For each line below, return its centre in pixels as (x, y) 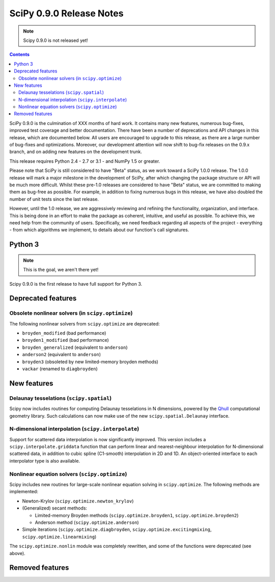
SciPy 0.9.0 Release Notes (66, 13)
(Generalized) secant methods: (55, 508)
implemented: (24, 492)
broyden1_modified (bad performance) (65, 340)
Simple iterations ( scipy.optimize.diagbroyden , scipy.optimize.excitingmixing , (117, 529)
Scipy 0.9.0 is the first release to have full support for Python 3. (76, 284)
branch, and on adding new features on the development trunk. (76, 152)
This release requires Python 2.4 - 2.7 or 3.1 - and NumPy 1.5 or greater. (85, 161)
